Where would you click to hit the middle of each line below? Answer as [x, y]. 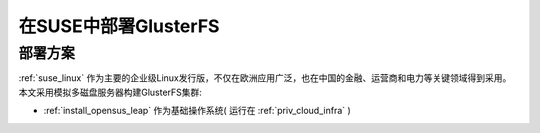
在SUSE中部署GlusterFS [119, 26]
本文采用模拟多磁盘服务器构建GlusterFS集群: [110, 92]
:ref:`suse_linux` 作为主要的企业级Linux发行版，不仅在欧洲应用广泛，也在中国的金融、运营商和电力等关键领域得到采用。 [265, 78]
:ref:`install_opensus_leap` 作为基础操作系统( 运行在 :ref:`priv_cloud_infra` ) [197, 111]
